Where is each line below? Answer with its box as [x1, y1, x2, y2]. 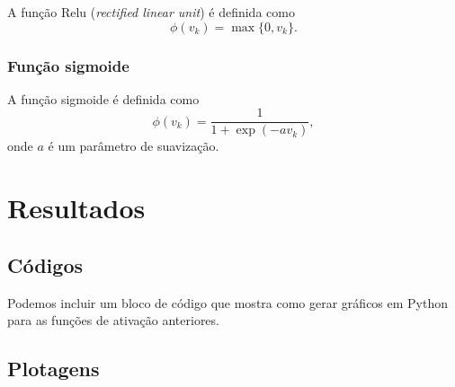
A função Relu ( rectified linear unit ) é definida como [7, 3, 295, 21]
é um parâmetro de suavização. [48, 136, 219, 155]
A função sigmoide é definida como [7, 89, 200, 108]
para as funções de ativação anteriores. [7, 311, 219, 330]
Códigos [7, 251, 83, 278]
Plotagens [7, 355, 100, 383]
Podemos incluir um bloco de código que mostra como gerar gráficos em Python [7, 293, 449, 312]
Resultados [7, 189, 146, 226]
